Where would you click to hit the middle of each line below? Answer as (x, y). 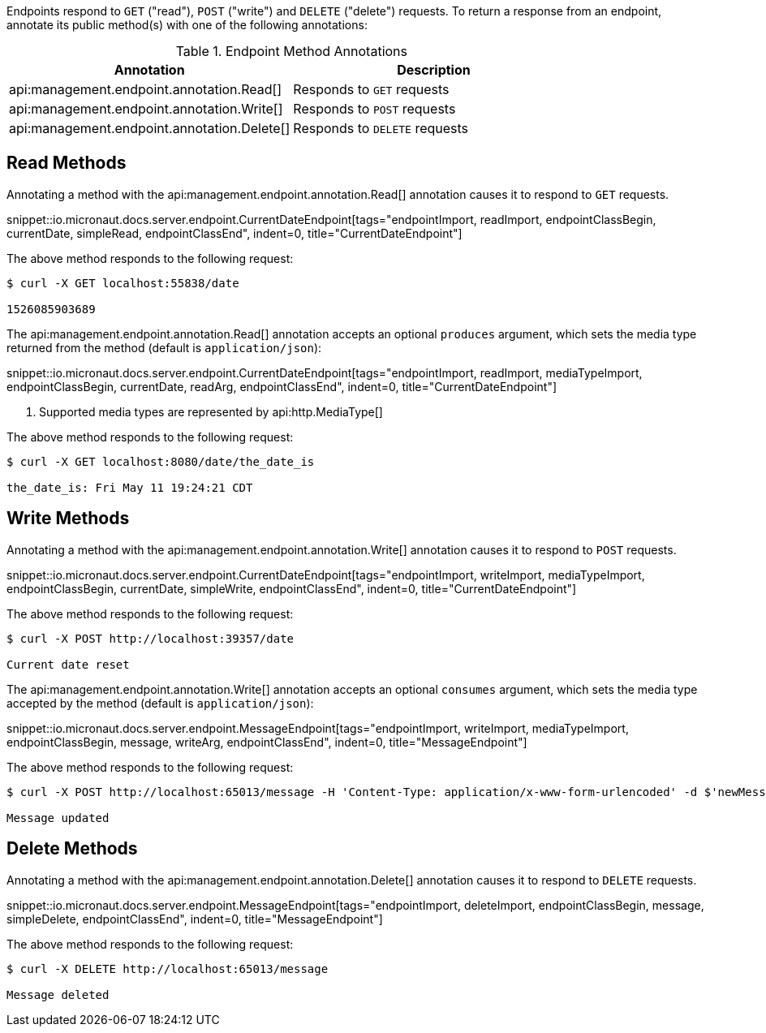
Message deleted (58, 994)
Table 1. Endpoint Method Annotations (292, 51)
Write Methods (68, 519)
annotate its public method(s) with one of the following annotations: (187, 25)
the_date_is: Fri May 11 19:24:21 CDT (130, 487)
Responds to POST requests (374, 109)
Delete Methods (72, 849)
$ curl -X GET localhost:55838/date (123, 283)
